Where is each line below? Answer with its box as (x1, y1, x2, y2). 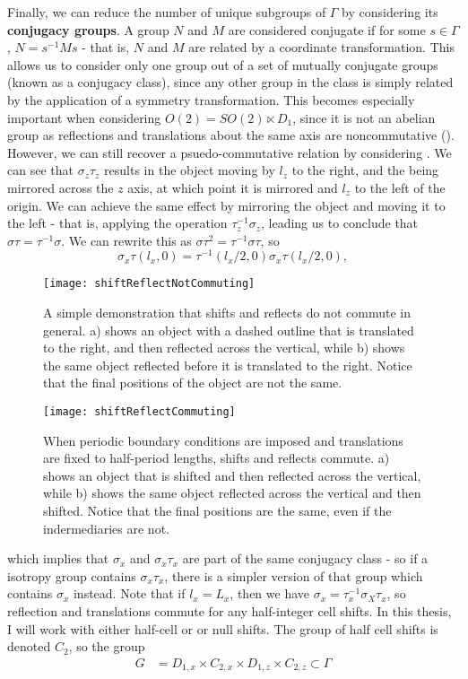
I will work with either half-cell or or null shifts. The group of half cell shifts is (7, 619, 438, 638)
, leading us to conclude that (260, 213, 419, 232)
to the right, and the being (291, 161, 439, 179)
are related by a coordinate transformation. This (188, 38, 455, 57)
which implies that (7, 549, 109, 568)
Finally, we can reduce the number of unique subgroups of (7, 3, 326, 21)
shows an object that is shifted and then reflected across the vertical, (43, 466, 421, 484)
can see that (7, 161, 74, 179)
